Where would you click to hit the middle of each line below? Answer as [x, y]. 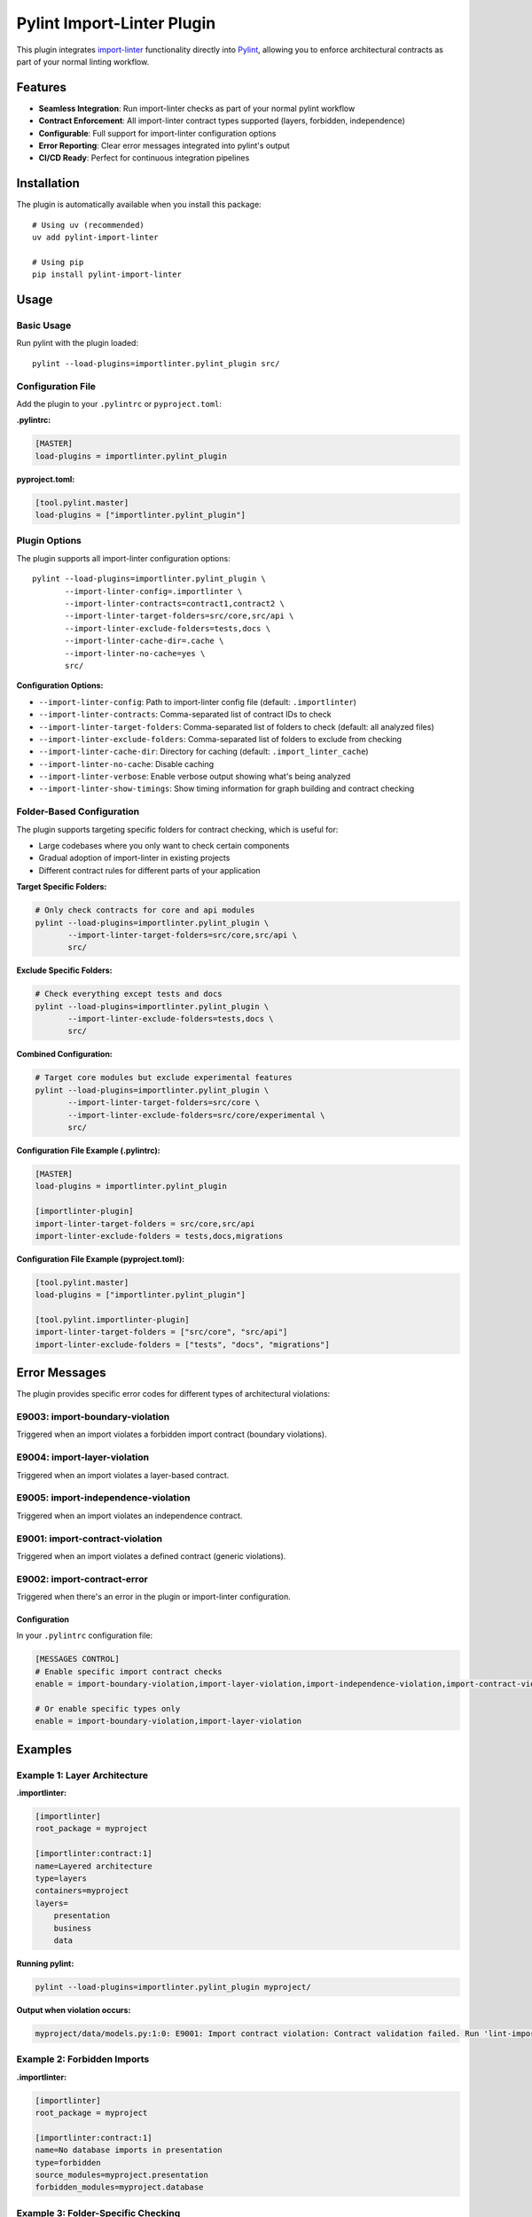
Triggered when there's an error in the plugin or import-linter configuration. [154, 1597]
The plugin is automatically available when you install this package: [139, 205]
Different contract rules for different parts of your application [149, 870]
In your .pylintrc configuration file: [85, 1635]
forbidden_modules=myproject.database [119, 2187]
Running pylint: [45, 1963]
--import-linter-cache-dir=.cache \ [145, 641]
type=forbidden [68, 2162]
